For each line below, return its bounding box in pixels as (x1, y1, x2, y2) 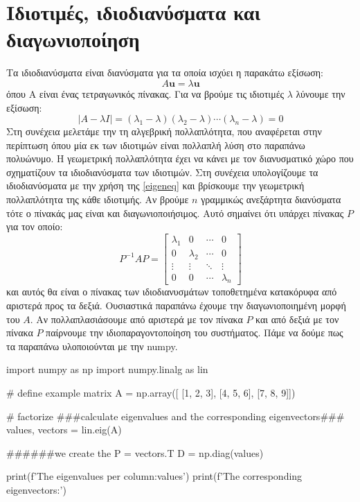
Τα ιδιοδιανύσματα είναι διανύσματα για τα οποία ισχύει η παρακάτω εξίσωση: (6, 65, 323, 80)
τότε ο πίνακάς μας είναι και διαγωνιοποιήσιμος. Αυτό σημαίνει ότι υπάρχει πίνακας (6, 205, 344, 220)
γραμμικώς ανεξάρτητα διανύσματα (201, 192, 341, 207)
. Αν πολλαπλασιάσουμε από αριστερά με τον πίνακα (30, 311, 243, 326)
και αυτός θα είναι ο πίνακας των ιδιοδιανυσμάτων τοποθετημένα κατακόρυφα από (6, 284, 337, 299)
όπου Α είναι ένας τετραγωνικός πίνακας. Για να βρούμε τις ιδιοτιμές (6, 86, 285, 101)
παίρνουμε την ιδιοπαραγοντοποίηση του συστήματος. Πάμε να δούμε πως (46, 325, 343, 340)
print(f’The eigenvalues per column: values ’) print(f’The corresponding (6, 469, 303, 483)
